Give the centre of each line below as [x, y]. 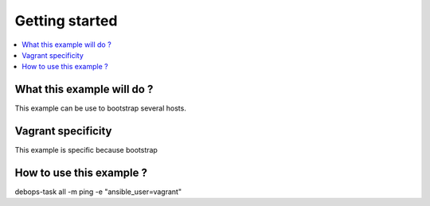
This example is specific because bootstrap [86, 150]
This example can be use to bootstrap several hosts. [100, 108]
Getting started [66, 21]
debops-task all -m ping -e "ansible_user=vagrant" [98, 192]
